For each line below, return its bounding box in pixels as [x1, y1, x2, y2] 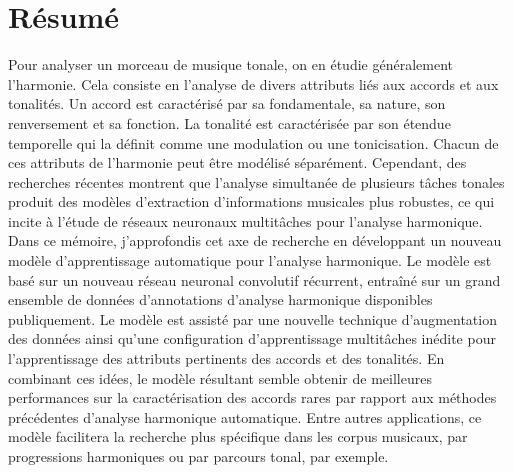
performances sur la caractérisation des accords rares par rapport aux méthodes [8, 387, 497, 408]
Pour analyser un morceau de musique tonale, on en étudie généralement [8, 54, 453, 75]
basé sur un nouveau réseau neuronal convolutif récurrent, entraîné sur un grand [8, 269, 501, 290]
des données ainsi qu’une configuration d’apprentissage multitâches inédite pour [8, 328, 496, 349]
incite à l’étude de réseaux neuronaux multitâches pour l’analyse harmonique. [8, 210, 483, 231]
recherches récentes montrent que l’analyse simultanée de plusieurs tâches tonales [8, 171, 505, 192]
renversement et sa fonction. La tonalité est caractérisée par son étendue [8, 112, 451, 133]
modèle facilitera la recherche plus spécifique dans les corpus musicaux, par [8, 426, 468, 447]
